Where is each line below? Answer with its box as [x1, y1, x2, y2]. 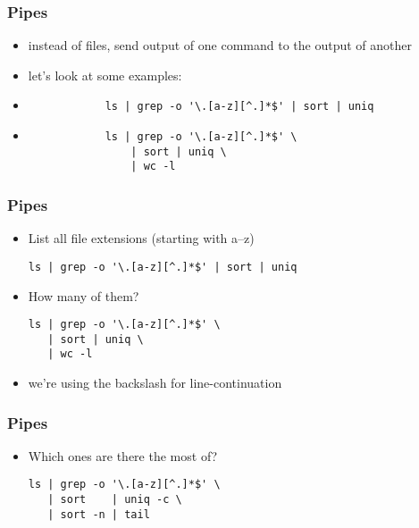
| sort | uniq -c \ [47, 493, 182, 507]
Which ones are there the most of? [28, 446, 218, 465]
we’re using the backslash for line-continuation [28, 373, 282, 392]
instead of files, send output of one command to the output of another [28, 36, 413, 54]
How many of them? [28, 286, 139, 305]
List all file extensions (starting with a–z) [28, 229, 255, 247]
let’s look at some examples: [28, 65, 182, 84]
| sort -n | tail [47, 507, 150, 521]
